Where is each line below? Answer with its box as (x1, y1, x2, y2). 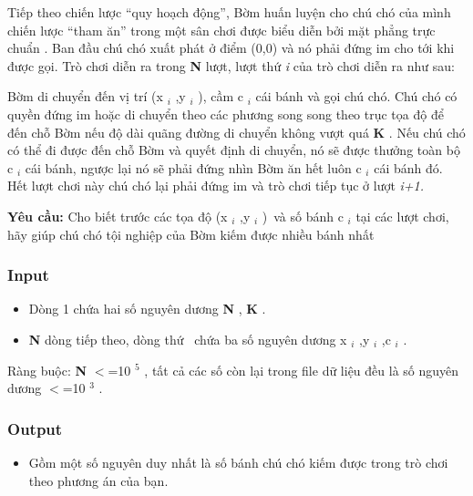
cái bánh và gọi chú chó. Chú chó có (255, 87, 458, 106)
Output (7, 417, 63, 439)
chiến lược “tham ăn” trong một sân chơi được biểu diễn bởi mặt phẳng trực (7, 20, 436, 39)
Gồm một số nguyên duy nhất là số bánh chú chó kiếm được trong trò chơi (28, 452, 448, 471)
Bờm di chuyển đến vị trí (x (7, 87, 163, 106)
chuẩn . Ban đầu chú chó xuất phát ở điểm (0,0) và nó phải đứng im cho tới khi (7, 38, 455, 57)
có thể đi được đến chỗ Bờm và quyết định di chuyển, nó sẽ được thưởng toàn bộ (7, 140, 460, 160)
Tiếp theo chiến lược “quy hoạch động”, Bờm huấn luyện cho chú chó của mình (7, 3, 451, 21)
